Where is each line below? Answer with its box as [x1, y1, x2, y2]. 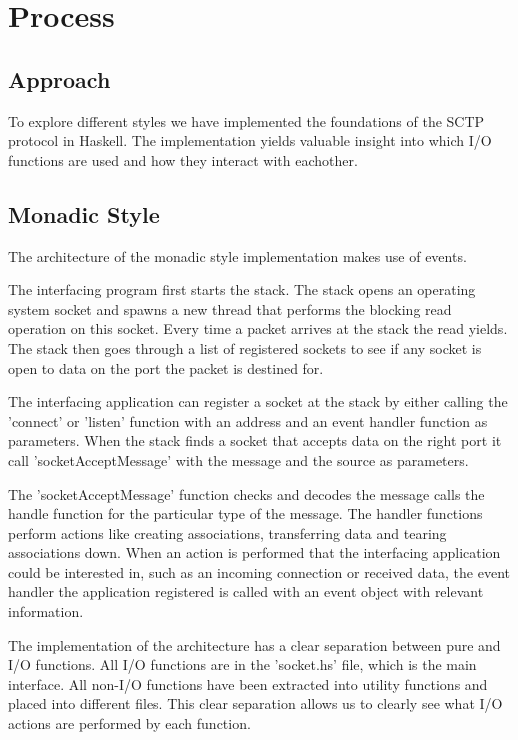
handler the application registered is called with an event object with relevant [8, 581, 484, 602]
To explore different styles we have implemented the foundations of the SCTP [8, 110, 485, 131]
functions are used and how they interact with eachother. [8, 149, 358, 170]
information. [8, 601, 84, 622]
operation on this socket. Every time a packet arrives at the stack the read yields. [8, 318, 508, 339]
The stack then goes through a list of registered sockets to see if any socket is [8, 337, 482, 358]
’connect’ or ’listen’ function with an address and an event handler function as [8, 410, 488, 431]
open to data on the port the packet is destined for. [8, 357, 324, 378]
